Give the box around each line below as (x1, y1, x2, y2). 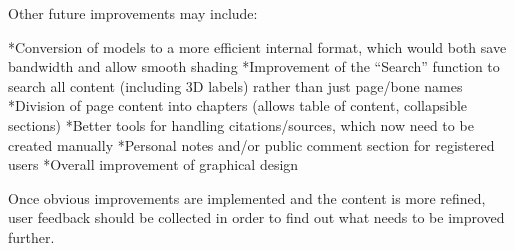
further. (8, 226, 55, 247)
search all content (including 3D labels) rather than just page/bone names (8, 75, 463, 96)
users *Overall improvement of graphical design (8, 154, 299, 175)
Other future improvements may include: (8, 3, 258, 23)
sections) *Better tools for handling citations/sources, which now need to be (8, 114, 474, 135)
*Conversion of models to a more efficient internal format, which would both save (8, 36, 507, 57)
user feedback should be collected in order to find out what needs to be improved (8, 207, 505, 228)
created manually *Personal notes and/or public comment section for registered (8, 134, 495, 155)
